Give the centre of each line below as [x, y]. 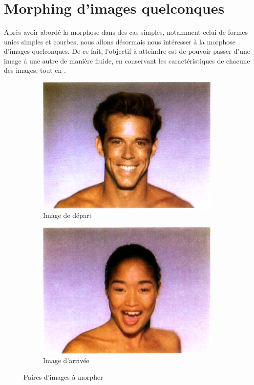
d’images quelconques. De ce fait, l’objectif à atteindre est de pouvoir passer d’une [127, 51]
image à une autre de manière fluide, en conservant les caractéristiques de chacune [127, 60]
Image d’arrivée [66, 360]
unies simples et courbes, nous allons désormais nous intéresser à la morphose [120, 41]
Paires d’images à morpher [63, 377]
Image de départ [67, 215]
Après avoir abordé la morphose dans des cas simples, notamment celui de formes [126, 32]
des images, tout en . [35, 70]
